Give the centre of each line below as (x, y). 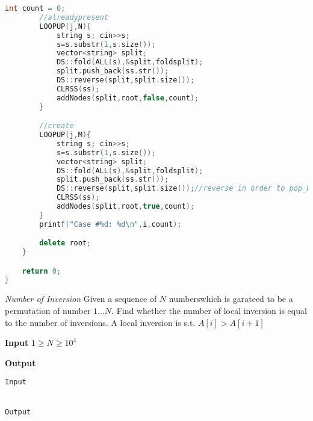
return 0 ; (42, 271)
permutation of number (48, 311)
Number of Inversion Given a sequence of (81, 299)
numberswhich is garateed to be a (231, 299)
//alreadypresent (74, 17)
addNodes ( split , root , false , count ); (128, 98)
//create (57, 126)
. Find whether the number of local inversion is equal (209, 311)
